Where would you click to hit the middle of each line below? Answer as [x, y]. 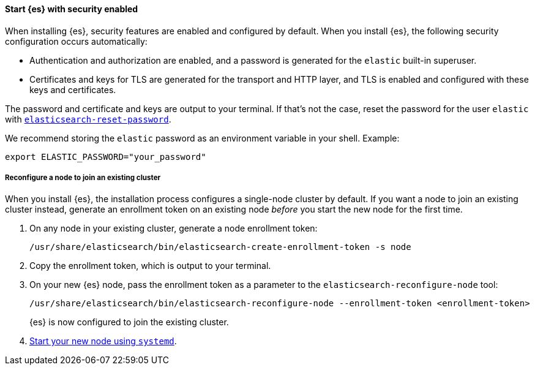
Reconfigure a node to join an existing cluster [83, 178]
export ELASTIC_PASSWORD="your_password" [106, 157]
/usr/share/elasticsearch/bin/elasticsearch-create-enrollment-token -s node [220, 247]
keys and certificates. [73, 89]
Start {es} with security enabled [72, 9]
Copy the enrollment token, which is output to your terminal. [150, 266]
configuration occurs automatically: [76, 41]
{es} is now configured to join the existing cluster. [129, 322]
